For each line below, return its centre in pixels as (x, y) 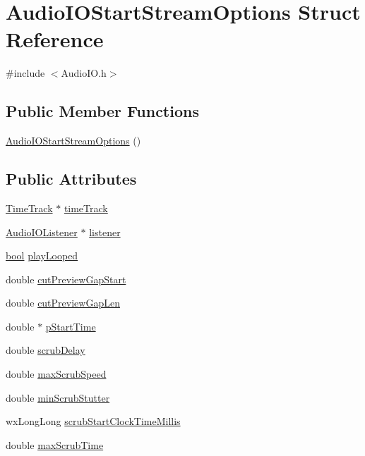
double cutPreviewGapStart (66, 279)
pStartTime (71, 326)
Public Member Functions (102, 111)
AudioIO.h (84, 73)
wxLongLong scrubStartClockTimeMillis (93, 421)
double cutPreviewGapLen (63, 303)
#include (25, 73)
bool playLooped (42, 255)
